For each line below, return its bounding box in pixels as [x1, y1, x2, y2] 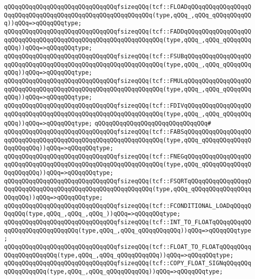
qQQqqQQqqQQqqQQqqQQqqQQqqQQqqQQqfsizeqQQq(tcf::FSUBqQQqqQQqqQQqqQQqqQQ [4, 52, 252, 60]
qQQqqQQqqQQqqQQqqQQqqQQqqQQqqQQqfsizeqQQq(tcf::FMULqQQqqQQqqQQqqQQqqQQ [4, 77, 252, 84]
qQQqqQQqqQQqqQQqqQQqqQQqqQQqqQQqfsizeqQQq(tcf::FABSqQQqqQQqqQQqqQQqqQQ [4, 128, 252, 135]
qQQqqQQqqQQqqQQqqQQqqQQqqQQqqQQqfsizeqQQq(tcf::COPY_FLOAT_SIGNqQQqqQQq [4, 260, 252, 267]
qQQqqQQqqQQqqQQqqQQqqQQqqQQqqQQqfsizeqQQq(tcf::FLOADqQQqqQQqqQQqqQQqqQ [4, 3, 252, 10]
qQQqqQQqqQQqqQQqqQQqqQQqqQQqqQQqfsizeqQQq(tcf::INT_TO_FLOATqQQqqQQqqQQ [4, 219, 252, 226]
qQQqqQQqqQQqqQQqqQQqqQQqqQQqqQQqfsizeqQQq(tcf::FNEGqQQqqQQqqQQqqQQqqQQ [4, 153, 252, 160]
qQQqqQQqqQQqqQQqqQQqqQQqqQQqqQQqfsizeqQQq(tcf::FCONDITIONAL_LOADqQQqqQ [4, 202, 252, 209]
